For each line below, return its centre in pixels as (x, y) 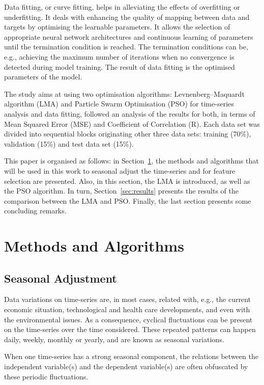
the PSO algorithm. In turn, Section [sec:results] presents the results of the (121, 191)
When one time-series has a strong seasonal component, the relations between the (131, 356)
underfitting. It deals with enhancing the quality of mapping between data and (127, 17)
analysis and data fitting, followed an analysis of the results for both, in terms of (130, 113)
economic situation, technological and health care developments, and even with (127, 309)
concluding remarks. (35, 211)
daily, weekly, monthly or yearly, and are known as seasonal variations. (114, 339)
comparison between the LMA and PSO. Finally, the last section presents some (128, 200)
